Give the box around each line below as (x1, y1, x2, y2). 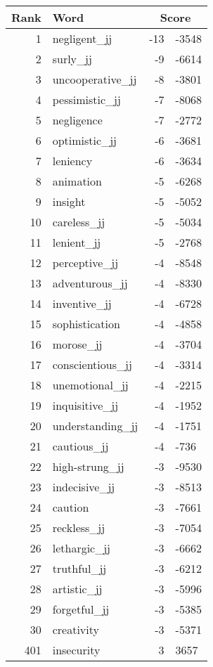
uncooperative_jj (52, 71, 137, 87)
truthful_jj (52, 560, 107, 576)
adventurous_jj (52, 275, 128, 291)
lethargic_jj (52, 540, 110, 556)
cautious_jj (52, 438, 109, 454)
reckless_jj (52, 519, 105, 536)
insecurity (52, 642, 101, 658)
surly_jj (52, 51, 92, 67)
